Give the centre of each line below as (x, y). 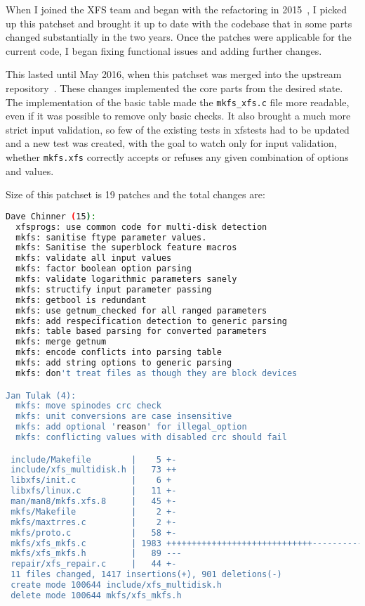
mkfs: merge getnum (61, 342)
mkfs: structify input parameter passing (114, 289)
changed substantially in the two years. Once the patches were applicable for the (179, 37)
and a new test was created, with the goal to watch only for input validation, (171, 143)
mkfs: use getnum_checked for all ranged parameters (141, 310)
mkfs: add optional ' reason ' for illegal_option (131, 427)
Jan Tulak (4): (41, 395)
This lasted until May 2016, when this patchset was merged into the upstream (174, 74)
